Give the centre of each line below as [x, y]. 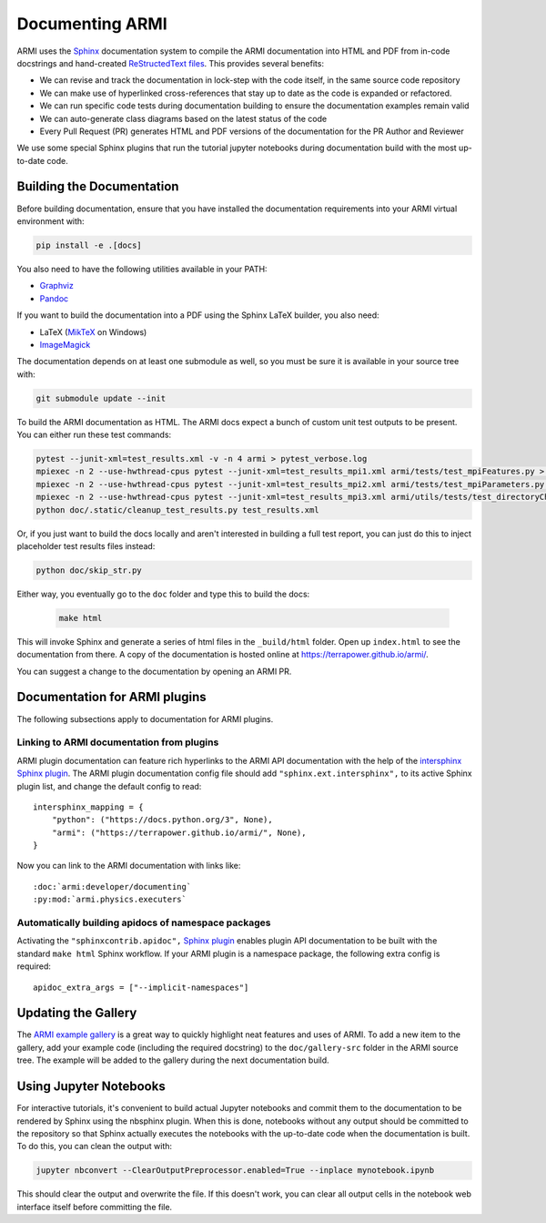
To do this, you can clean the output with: [95, 1147]
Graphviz [57, 286]
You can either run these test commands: [94, 435]
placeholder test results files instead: [86, 545]
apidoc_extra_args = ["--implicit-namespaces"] [141, 987]
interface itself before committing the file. [95, 1207]
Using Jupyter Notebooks [91, 1087]
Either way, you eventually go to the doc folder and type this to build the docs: [163, 594]
